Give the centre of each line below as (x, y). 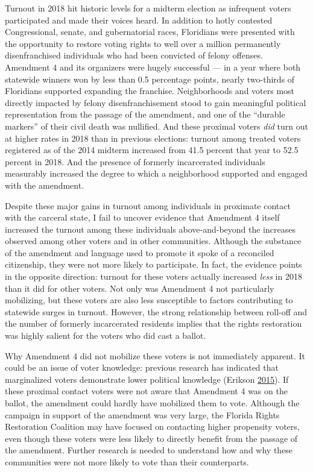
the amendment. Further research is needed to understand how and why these (149, 450)
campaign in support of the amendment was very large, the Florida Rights (142, 414)
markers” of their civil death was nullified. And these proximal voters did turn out (156, 126)
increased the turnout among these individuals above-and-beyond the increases (150, 229)
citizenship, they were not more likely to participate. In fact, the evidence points (153, 264)
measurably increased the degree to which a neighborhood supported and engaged (156, 173)
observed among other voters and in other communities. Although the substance (153, 241)
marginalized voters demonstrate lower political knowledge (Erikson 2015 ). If (147, 379)
